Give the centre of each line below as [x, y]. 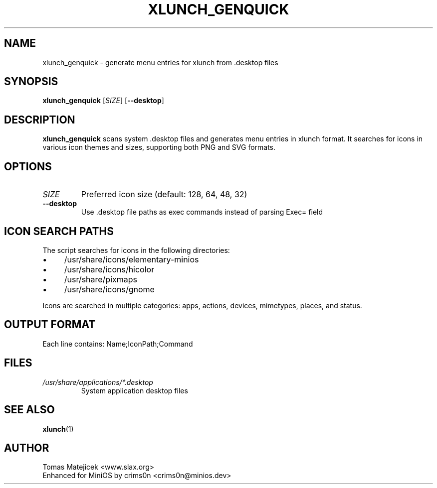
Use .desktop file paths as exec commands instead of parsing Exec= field [202, 212]
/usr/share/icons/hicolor [109, 269]
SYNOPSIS [31, 82]
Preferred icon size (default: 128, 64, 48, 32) [164, 194]
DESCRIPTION [40, 120]
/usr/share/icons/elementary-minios [131, 259]
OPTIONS [28, 166]
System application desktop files [134, 390]
